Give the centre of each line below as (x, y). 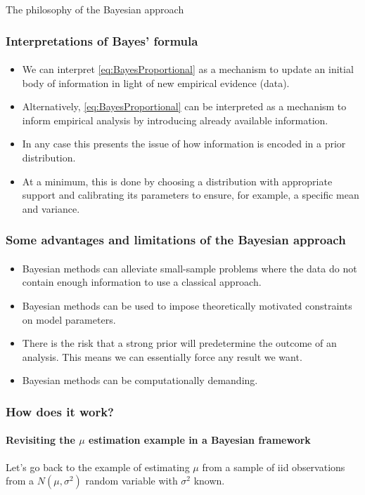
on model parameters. (69, 319)
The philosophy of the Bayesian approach (95, 9)
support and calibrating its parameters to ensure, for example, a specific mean (191, 195)
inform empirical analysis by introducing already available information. (175, 120)
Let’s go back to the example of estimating (98, 467)
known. (209, 481)
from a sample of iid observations (274, 467)
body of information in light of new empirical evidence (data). (156, 82)
